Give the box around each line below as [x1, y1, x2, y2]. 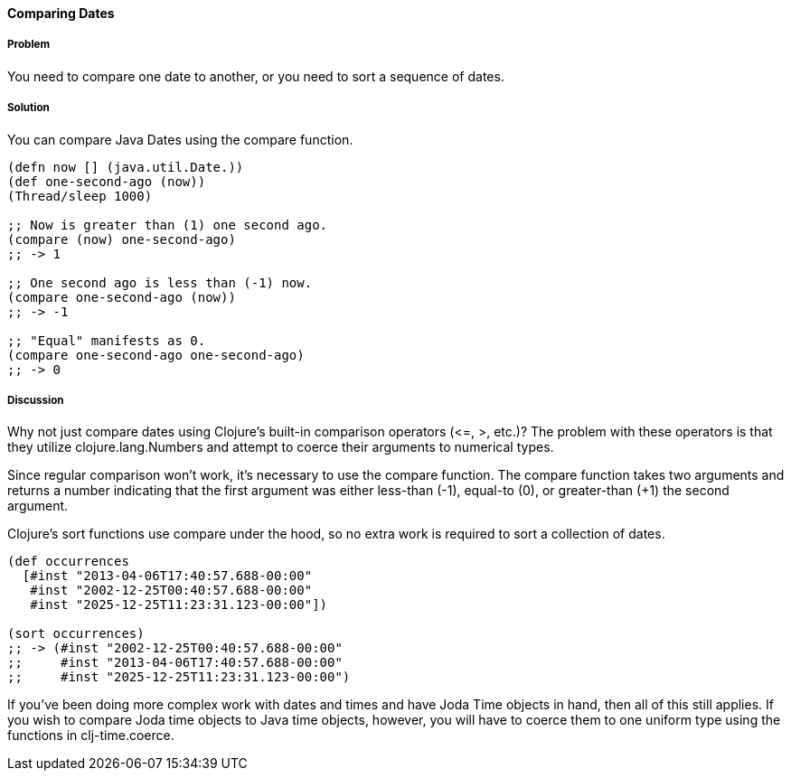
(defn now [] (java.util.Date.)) [7, 159, 244, 174]
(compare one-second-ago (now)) [7, 289, 236, 305]
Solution [7, 101, 50, 115]
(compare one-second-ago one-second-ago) [7, 347, 305, 362]
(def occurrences [7, 554, 129, 569]
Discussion [7, 393, 64, 407]
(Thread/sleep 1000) [7, 188, 153, 203]
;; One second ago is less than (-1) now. [7, 275, 313, 290]
